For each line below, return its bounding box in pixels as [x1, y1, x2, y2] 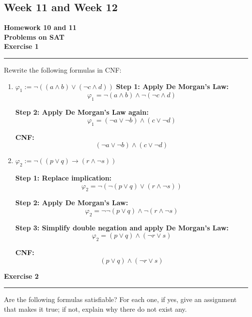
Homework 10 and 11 [4, 22, 77, 32]
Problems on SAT [4, 31, 64, 42]
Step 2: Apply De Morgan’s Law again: [15, 107, 149, 117]
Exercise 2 [4, 271, 39, 281]
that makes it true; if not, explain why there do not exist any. [4, 303, 187, 314]
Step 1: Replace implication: [15, 172, 112, 182]
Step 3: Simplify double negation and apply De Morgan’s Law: [15, 222, 229, 232]
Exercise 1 [4, 41, 39, 51]
